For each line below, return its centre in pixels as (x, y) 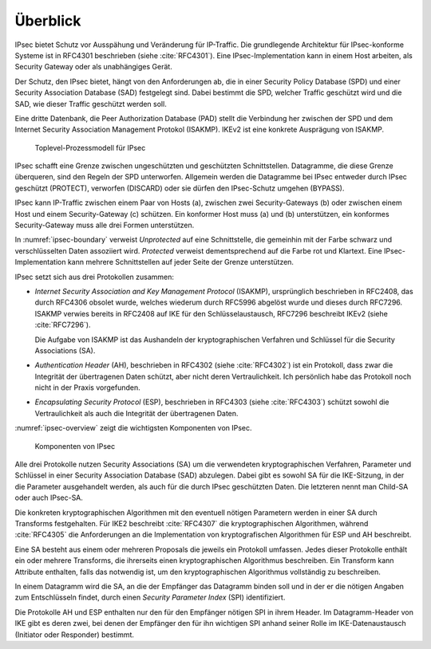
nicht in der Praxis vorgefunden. (87, 387)
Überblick (48, 21)
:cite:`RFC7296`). (63, 325)
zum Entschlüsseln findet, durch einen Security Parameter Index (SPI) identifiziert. (150, 597)
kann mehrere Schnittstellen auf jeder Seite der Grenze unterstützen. (181, 262)
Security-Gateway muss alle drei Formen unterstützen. (105, 225)
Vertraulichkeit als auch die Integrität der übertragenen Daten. (136, 413)
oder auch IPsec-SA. (49, 498)
